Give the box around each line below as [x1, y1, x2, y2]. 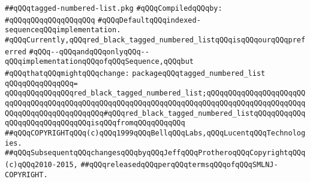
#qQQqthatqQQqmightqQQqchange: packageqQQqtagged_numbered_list [5, 69, 266, 78]
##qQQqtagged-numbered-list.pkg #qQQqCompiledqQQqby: [5, 4, 222, 13]
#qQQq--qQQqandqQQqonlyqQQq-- [29, 47, 149, 56]
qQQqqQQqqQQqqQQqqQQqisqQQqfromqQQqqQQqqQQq [5, 119, 185, 128]
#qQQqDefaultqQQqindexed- [98, 16, 201, 24]
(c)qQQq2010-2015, [5, 160, 78, 169]
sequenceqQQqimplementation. [5, 26, 121, 35]
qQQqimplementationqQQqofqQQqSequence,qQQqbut [5, 57, 194, 66]
